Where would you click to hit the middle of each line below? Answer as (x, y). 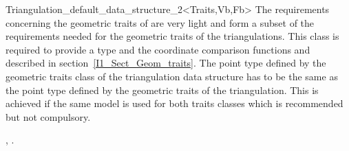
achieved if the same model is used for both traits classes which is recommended (174, 103)
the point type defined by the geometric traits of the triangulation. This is (162, 90)
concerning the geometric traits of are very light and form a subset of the (160, 22)
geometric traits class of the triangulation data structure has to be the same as (172, 76)
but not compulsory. (48, 116)
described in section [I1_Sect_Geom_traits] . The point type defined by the (166, 63)
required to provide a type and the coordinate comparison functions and (158, 49)
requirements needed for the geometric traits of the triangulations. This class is (172, 36)
